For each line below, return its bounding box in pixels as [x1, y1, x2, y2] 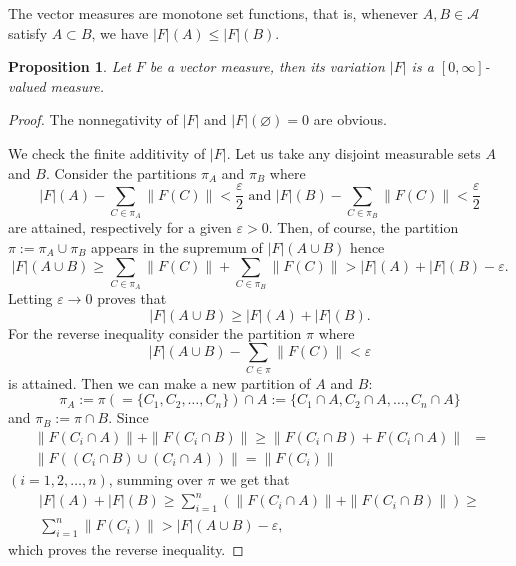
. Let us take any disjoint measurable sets [226, 142, 481, 163]
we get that [219, 469, 290, 490]
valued [8, 75, 46, 96]
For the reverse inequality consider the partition [8, 322, 302, 343]
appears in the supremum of [91, 236, 263, 257]
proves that [97, 288, 167, 309]
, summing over [108, 469, 203, 490]
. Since [108, 407, 149, 428]
